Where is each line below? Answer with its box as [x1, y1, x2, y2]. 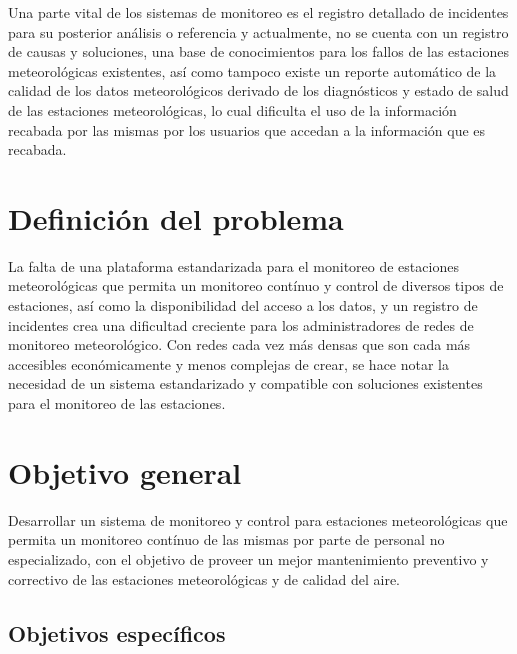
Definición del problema [8, 197, 344, 238]
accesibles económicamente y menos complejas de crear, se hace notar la [8, 353, 449, 374]
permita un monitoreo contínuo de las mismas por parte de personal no [8, 529, 445, 550]
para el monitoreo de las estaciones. [8, 393, 226, 414]
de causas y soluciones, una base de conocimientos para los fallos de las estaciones [8, 41, 509, 62]
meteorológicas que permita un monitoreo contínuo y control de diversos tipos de [8, 275, 504, 296]
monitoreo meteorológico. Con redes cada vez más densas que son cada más [8, 334, 471, 355]
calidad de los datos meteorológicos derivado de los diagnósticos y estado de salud [8, 80, 509, 101]
